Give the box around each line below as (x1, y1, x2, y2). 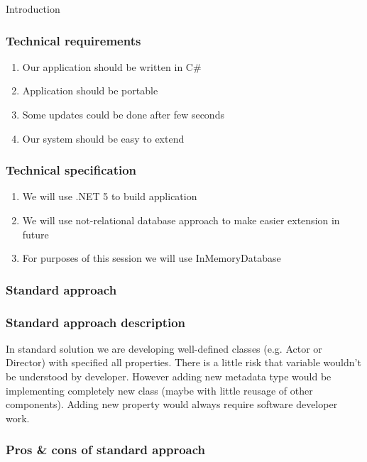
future (22, 226, 49, 241)
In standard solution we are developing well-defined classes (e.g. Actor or (6, 341, 322, 356)
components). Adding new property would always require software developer (6, 397, 338, 412)
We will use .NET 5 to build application (22, 189, 197, 204)
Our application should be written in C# (22, 59, 202, 74)
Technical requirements (6, 31, 141, 49)
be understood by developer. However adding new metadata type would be (6, 369, 332, 384)
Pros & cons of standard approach (6, 441, 205, 458)
